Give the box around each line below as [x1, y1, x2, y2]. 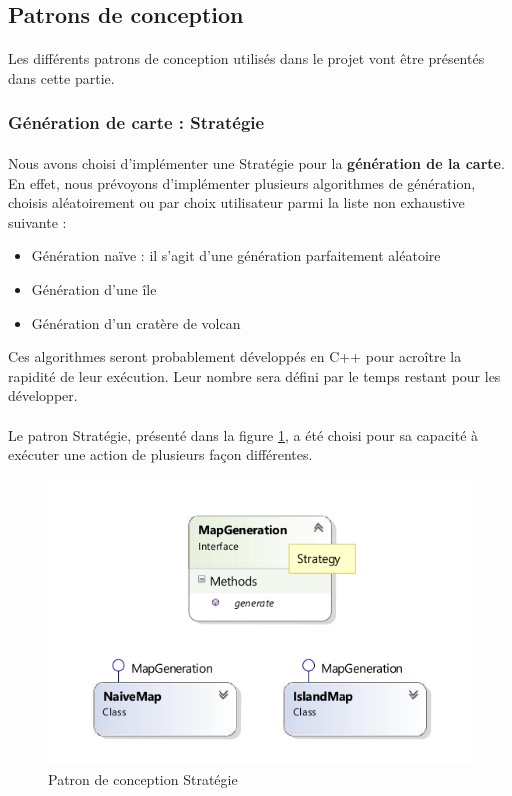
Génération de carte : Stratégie [8, 110, 265, 135]
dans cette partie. [8, 67, 115, 88]
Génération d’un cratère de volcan [31, 312, 241, 333]
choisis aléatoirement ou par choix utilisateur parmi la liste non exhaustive [8, 192, 465, 213]
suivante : [8, 211, 67, 232]
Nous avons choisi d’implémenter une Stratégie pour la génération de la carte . [8, 153, 505, 173]
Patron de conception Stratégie [48, 769, 238, 790]
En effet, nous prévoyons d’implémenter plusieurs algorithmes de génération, [8, 172, 476, 193]
